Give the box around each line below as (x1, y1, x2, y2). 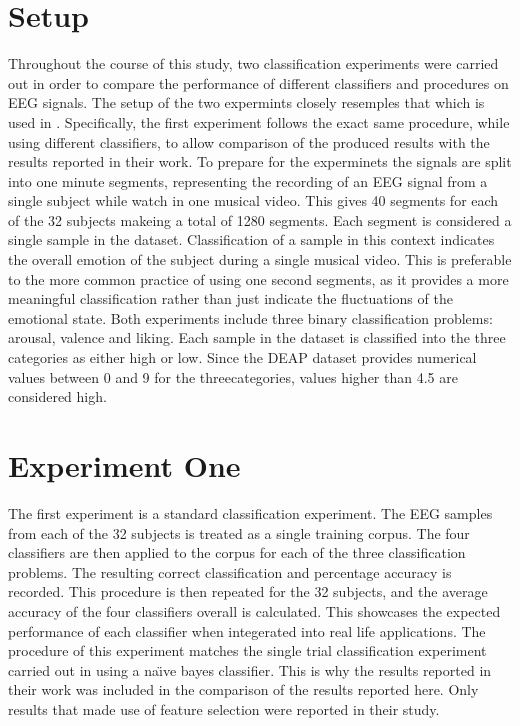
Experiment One (8, 445, 241, 485)
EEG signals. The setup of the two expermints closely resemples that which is (8, 92, 485, 113)
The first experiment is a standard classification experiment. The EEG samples (8, 502, 493, 523)
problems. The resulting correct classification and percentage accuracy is (8, 561, 452, 582)
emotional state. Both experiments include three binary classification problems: (8, 307, 493, 328)
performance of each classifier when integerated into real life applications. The (8, 620, 486, 641)
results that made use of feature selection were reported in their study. (8, 698, 440, 719)
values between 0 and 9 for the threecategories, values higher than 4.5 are (8, 366, 458, 387)
